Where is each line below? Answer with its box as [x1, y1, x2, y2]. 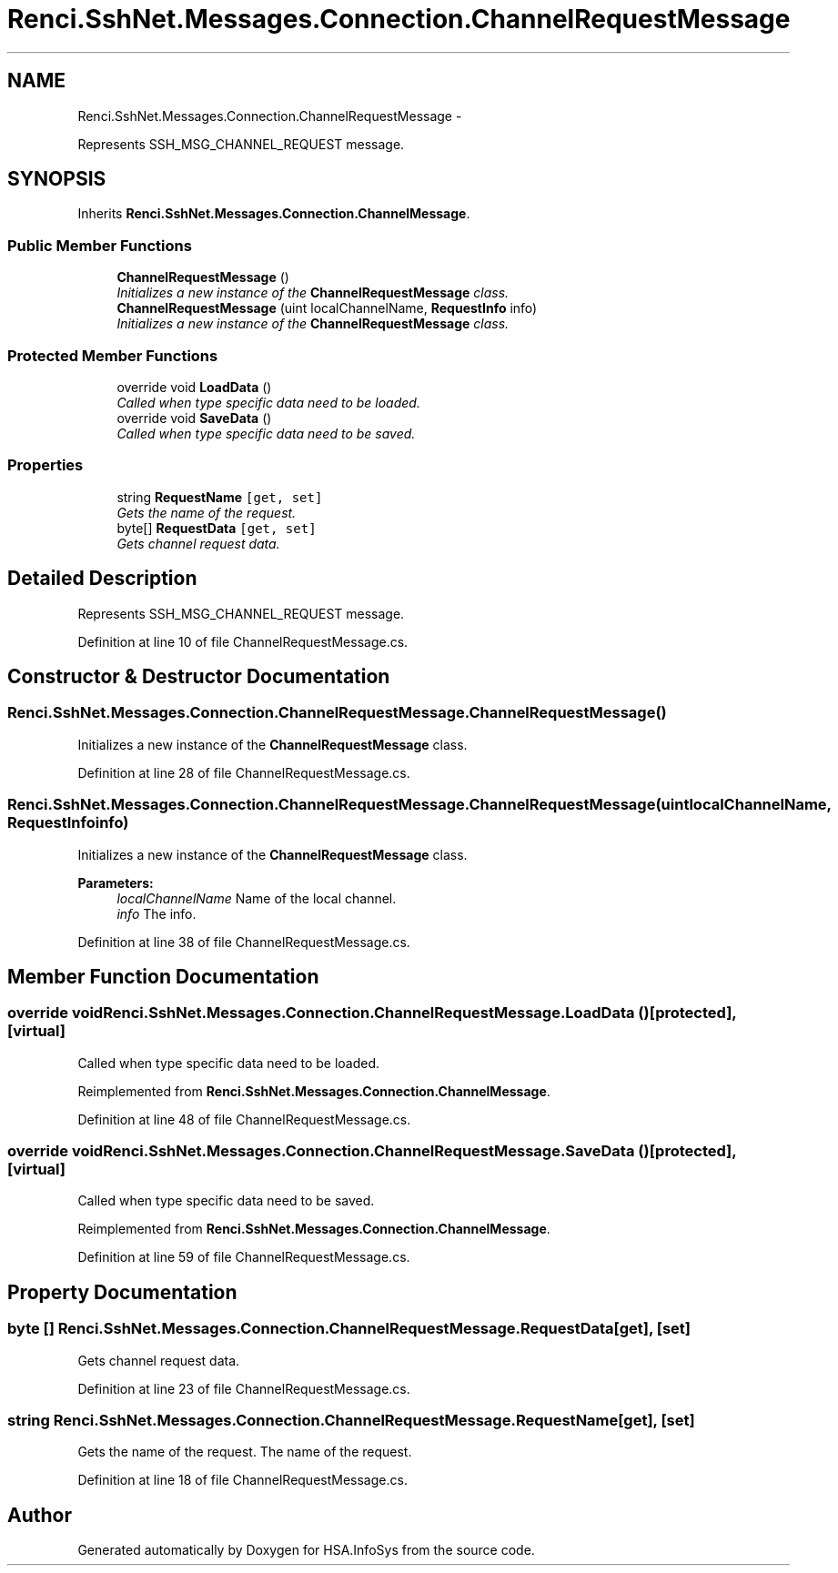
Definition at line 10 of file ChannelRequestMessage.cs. [77, 633, 409, 650]
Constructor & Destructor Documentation [7, 664, 390, 688]
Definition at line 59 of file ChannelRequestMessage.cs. [77, 1249, 410, 1265]
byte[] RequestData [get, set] [116, 519, 317, 536]
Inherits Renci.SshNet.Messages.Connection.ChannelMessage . [77, 206, 470, 222]
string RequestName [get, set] [116, 489, 323, 505]
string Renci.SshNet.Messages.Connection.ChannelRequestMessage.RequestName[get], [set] [7, 1411, 695, 1430]
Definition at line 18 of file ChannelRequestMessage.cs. [77, 1472, 408, 1488]
